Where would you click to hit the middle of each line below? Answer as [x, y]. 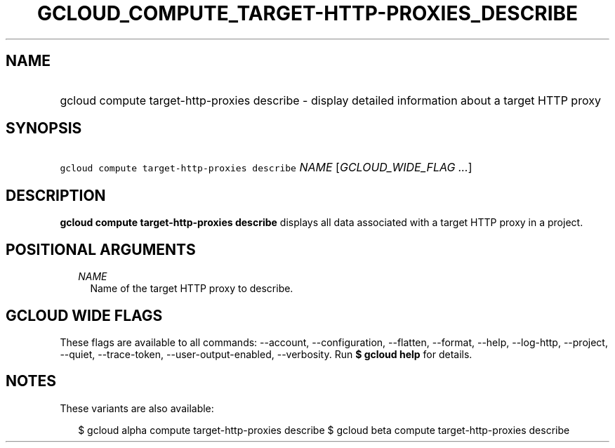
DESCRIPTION [56, 195]
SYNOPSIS [44, 129]
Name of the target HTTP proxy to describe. [192, 289]
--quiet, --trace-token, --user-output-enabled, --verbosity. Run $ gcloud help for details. [266, 354]
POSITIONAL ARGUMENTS [101, 249]
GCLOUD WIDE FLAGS [84, 315]
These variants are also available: [137, 408]
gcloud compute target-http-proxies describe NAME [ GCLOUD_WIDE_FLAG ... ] [266, 167]
